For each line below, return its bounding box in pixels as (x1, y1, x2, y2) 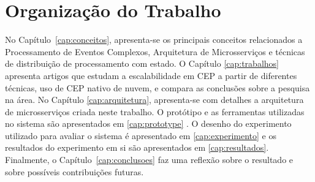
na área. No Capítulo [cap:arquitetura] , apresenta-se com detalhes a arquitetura (5, 93, 304, 106)
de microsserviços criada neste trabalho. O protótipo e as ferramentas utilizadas (5, 105, 305, 118)
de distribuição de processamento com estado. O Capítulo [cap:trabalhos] (5, 57, 279, 70)
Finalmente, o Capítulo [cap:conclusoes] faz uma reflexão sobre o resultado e (5, 153, 294, 166)
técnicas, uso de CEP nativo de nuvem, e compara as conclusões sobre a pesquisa (5, 81, 310, 94)
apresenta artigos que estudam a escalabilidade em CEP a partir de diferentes (5, 69, 297, 82)
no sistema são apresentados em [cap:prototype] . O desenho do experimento (5, 117, 292, 130)
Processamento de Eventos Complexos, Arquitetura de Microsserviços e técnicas (5, 45, 305, 58)
